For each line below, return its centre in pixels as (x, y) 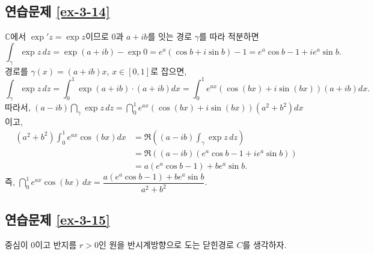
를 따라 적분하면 (229, 36)
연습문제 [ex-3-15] (57, 219)
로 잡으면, (169, 71)
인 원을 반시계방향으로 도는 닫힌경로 (166, 244)
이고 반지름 (56, 244)
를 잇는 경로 (170, 36)
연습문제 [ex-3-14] (57, 11)
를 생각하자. (265, 244)
